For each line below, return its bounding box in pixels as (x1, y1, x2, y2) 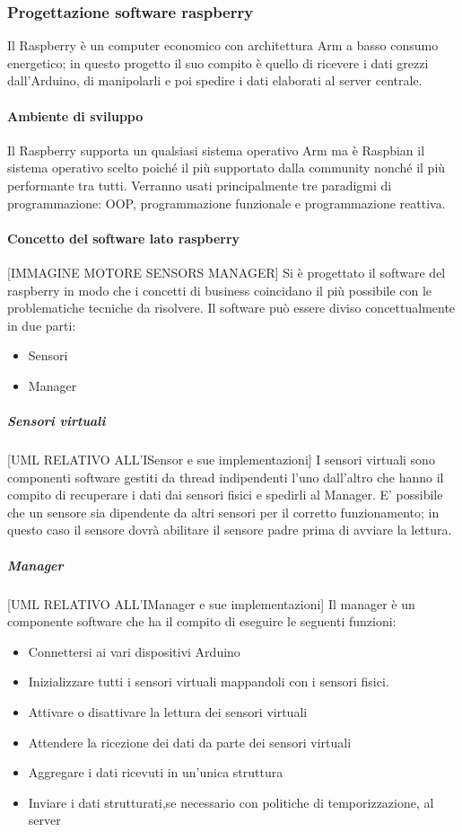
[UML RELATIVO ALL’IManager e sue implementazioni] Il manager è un (7, 594, 415, 613)
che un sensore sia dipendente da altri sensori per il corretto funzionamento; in (7, 502, 440, 521)
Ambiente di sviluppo (7, 106, 144, 125)
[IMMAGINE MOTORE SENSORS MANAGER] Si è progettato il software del (7, 262, 446, 281)
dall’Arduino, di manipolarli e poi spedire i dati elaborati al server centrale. (7, 71, 423, 90)
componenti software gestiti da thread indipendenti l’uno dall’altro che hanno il (7, 467, 444, 486)
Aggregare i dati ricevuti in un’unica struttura (28, 763, 283, 782)
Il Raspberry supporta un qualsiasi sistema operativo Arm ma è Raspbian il (7, 140, 425, 159)
